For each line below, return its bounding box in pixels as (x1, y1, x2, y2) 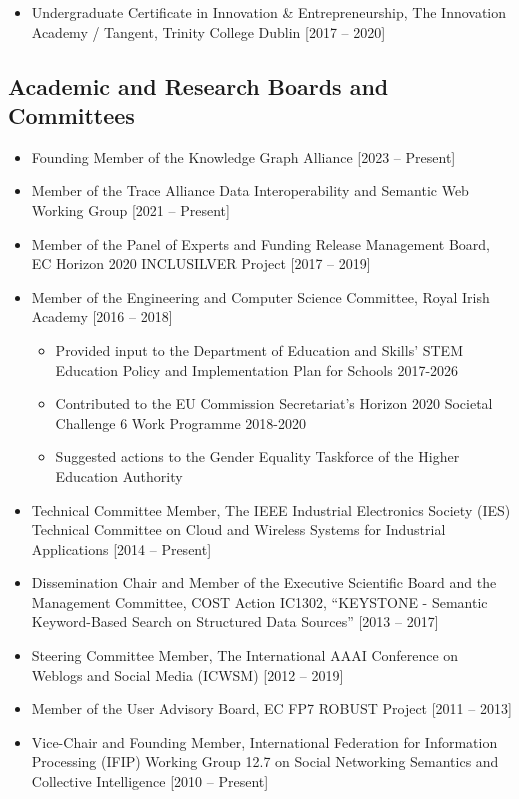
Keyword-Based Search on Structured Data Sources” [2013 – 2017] (31, 611, 439, 632)
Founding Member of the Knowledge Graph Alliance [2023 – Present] (31, 146, 456, 167)
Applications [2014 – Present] (31, 538, 212, 559)
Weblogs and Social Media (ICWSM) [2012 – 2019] (31, 664, 344, 685)
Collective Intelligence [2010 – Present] (31, 771, 269, 792)
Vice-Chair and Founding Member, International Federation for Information (31, 731, 498, 752)
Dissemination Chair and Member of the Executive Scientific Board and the (31, 572, 497, 593)
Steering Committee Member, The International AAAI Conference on (31, 645, 459, 666)
